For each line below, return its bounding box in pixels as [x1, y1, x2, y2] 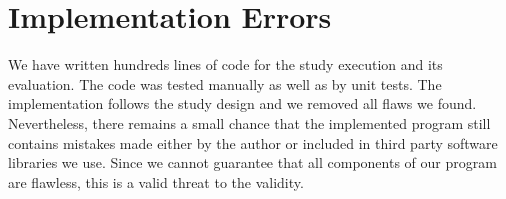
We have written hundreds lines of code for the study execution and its [8, 54, 443, 75]
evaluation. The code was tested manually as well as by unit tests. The [8, 73, 442, 94]
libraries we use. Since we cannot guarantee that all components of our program [8, 152, 497, 173]
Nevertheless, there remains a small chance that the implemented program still [8, 112, 491, 133]
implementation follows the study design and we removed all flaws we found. [8, 93, 477, 114]
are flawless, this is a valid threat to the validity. [8, 171, 304, 192]
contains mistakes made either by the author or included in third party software [8, 132, 498, 153]
